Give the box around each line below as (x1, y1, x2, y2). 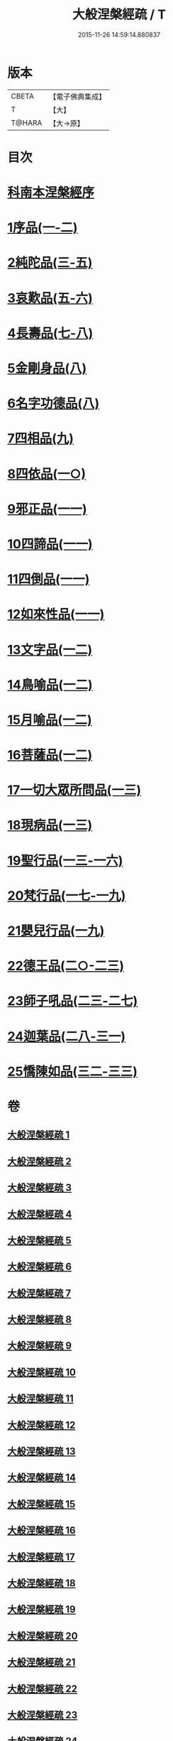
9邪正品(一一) (7, 501, 87, 517)
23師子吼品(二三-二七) (7, 993, 138, 1009)
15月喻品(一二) (7, 712, 92, 728)
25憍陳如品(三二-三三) (7, 1063, 138, 1080)
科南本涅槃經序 (7, 185, 95, 201)
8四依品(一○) (7, 466, 86, 482)
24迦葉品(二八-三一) (7, 1028, 126, 1044)
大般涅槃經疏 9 (7, 1340, 72, 1352)
